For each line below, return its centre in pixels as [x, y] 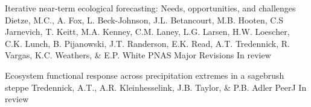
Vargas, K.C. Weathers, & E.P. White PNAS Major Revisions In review [138, 55]
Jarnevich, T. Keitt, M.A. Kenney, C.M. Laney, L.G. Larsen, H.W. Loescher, [147, 32]
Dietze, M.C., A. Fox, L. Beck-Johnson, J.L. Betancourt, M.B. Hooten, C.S [144, 20]
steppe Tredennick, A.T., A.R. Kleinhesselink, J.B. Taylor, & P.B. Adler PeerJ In [156, 87]
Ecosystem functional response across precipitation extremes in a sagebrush [145, 75]
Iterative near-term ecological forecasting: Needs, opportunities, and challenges [150, 8]
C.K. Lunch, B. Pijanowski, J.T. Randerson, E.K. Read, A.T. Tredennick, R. [147, 43]
